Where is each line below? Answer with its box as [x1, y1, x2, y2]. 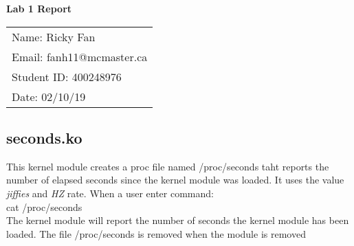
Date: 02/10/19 [12, 88, 86, 104]
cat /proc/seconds [6, 199, 82, 214]
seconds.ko [6, 126, 82, 148]
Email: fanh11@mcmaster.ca [12, 48, 148, 65]
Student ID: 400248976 [12, 68, 122, 85]
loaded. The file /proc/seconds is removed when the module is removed [6, 226, 306, 241]
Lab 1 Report [6, 1, 72, 15]
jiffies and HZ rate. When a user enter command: [6, 186, 214, 200]
